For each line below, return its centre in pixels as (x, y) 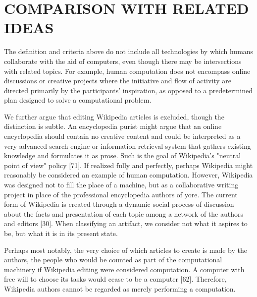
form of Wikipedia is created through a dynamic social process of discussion (119, 204)
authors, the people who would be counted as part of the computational (113, 260)
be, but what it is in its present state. (61, 233)
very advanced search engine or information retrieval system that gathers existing (128, 146)
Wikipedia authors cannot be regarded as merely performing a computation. (120, 288)
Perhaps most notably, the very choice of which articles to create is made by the (126, 250)
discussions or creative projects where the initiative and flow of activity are (118, 81)
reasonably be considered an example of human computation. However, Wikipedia (128, 175)
